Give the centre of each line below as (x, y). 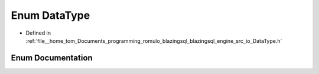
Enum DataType (51, 15)
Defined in (38, 33)
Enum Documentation (52, 58)
